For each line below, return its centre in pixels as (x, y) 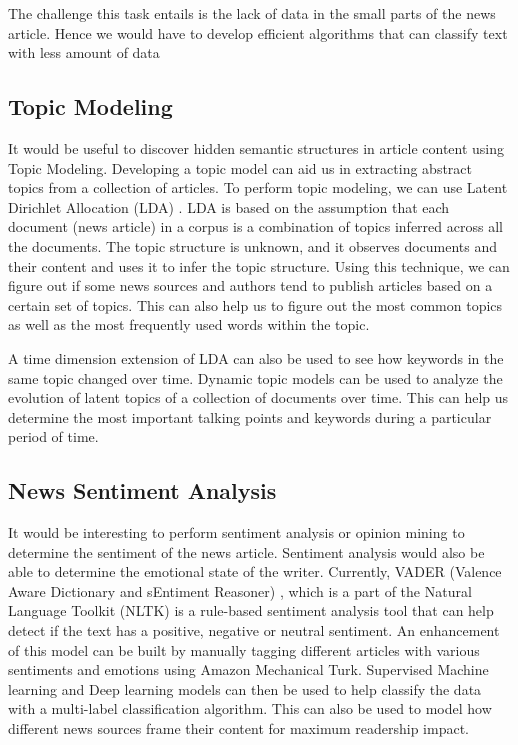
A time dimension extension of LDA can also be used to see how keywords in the (256, 357)
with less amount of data (84, 52)
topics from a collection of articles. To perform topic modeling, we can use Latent (258, 187)
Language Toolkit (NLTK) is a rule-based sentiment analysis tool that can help (251, 610)
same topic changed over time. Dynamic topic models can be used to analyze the (255, 377)
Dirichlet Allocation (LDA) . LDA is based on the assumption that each (229, 206)
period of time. (53, 436)
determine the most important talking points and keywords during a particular (250, 416)
